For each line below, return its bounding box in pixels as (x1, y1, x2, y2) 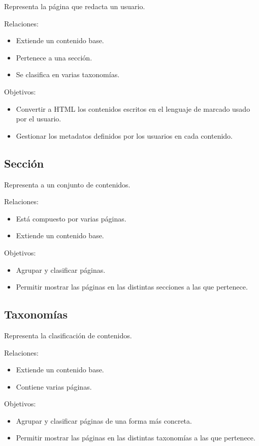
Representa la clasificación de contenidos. (4, 330, 132, 340)
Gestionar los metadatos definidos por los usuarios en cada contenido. (16, 130, 233, 141)
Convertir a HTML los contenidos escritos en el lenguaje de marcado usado (16, 103, 250, 114)
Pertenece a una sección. (16, 52, 92, 62)
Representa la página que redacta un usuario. (4, 1, 145, 11)
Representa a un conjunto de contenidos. (4, 179, 131, 189)
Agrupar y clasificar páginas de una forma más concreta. (16, 415, 192, 426)
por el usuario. (16, 113, 61, 124)
